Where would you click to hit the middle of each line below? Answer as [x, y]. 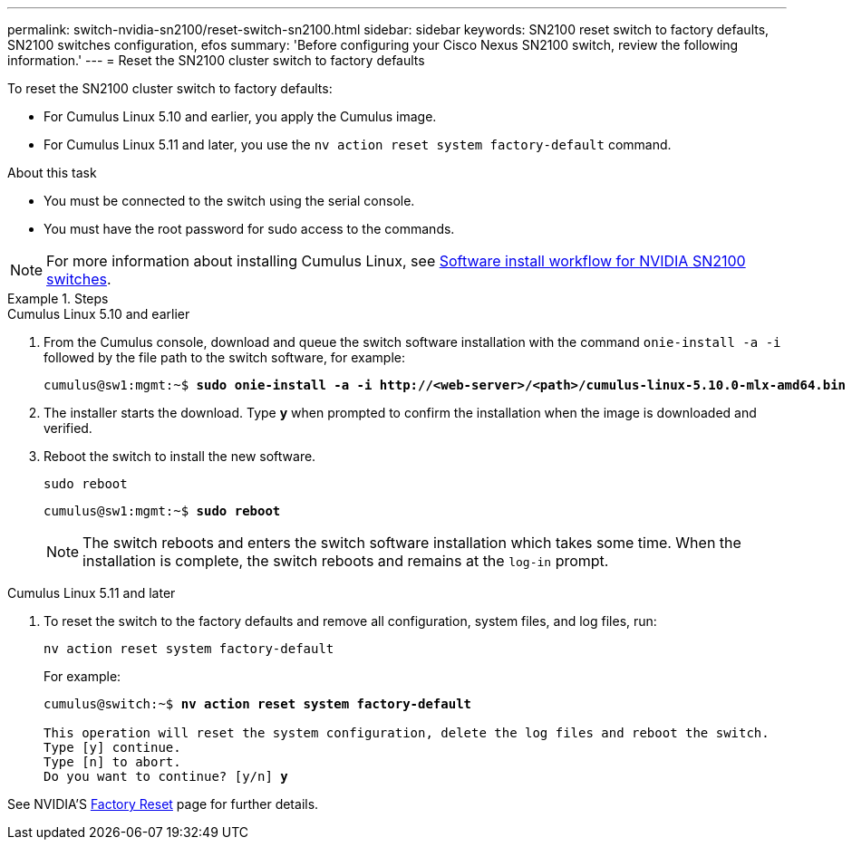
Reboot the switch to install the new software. [180, 456]
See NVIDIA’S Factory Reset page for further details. [163, 804]
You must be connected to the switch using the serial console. [229, 201]
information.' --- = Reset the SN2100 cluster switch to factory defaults [216, 60]
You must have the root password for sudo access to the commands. [249, 229]
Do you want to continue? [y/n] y [166, 776]
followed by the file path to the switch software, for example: [224, 357]
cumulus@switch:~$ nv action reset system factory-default [258, 704]
